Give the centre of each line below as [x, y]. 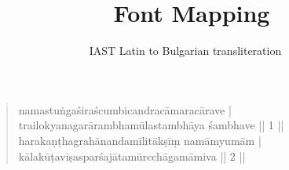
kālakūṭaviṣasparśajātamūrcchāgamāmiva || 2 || [132, 156]
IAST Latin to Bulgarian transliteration [185, 51]
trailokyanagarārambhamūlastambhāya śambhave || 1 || [151, 125]
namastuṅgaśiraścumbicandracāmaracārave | [125, 109]
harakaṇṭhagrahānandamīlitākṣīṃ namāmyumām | [140, 140]
